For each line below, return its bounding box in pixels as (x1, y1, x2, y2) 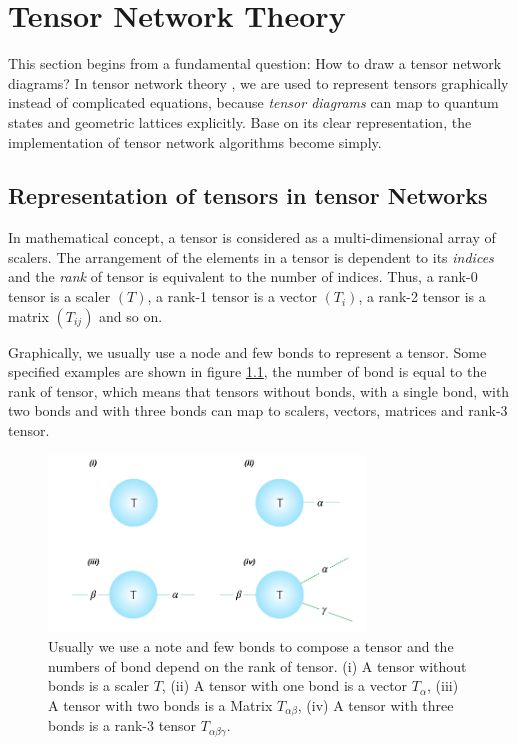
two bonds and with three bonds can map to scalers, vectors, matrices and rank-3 (8, 400, 508, 421)
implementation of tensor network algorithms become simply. (8, 131, 382, 152)
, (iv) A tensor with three (297, 694, 454, 715)
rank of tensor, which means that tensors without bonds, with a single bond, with (8, 380, 510, 401)
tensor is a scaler (8, 286, 111, 307)
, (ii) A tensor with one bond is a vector (161, 675, 408, 696)
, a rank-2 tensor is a (358, 286, 486, 307)
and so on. (99, 305, 163, 326)
